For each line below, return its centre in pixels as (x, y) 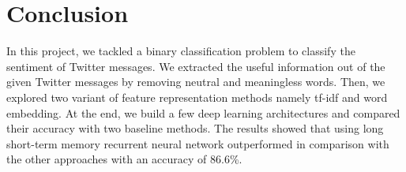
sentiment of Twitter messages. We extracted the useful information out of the (196, 66)
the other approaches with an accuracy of (107, 159)
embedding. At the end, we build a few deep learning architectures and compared (203, 112)
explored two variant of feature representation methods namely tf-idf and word (197, 97)
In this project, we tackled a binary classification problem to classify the (181, 51)
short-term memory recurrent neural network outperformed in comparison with (198, 143)
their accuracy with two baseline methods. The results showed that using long (195, 128)
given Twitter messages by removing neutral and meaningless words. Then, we (196, 82)
